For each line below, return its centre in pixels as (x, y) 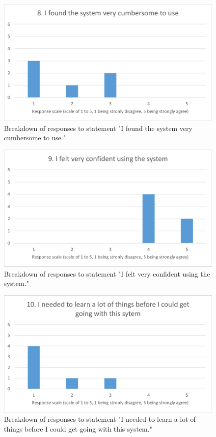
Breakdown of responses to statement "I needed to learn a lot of (100, 419)
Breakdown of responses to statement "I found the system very (98, 128)
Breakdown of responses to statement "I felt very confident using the (107, 273)
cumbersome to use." (35, 138)
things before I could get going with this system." (78, 428)
